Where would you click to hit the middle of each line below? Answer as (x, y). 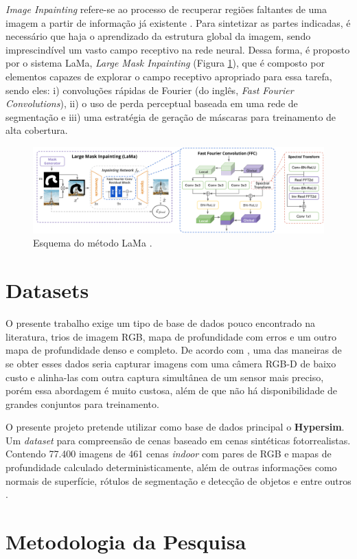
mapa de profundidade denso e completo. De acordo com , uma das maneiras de (174, 350)
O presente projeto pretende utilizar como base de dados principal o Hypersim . (175, 427)
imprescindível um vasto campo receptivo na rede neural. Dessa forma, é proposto (178, 49)
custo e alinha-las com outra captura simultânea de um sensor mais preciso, (165, 377)
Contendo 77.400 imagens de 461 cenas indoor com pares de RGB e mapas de (169, 454)
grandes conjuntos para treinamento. (82, 403)
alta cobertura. (37, 130)
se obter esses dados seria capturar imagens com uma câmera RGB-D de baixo (171, 363)
